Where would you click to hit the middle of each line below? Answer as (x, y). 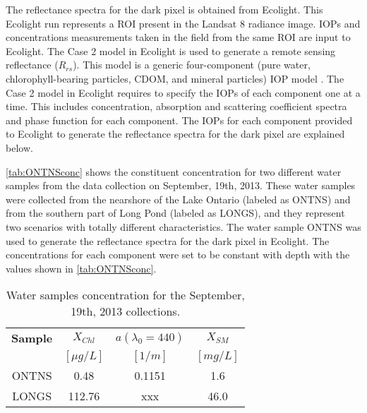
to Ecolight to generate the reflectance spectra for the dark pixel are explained (175, 134)
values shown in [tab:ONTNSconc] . (81, 268)
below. (19, 147)
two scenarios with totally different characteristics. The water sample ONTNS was (183, 226)
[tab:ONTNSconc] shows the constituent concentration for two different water (174, 171)
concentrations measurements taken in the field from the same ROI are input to (178, 37)
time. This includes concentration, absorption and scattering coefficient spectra (176, 106)
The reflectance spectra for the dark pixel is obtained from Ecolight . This (164, 9)
